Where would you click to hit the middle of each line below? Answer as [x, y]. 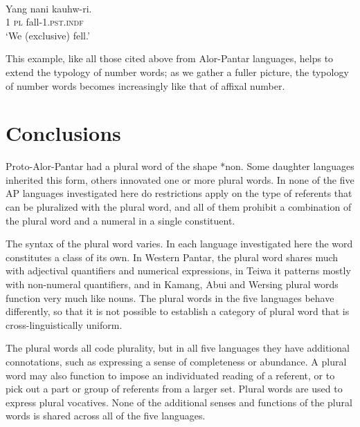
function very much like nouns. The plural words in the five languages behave [170, 297]
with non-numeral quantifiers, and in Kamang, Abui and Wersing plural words [172, 284]
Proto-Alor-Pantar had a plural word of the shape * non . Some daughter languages [180, 166]
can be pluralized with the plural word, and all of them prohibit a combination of [179, 207]
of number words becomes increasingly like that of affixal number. [145, 85]
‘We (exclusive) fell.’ [48, 35]
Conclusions [63, 133]
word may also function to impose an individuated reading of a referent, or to [170, 375]
